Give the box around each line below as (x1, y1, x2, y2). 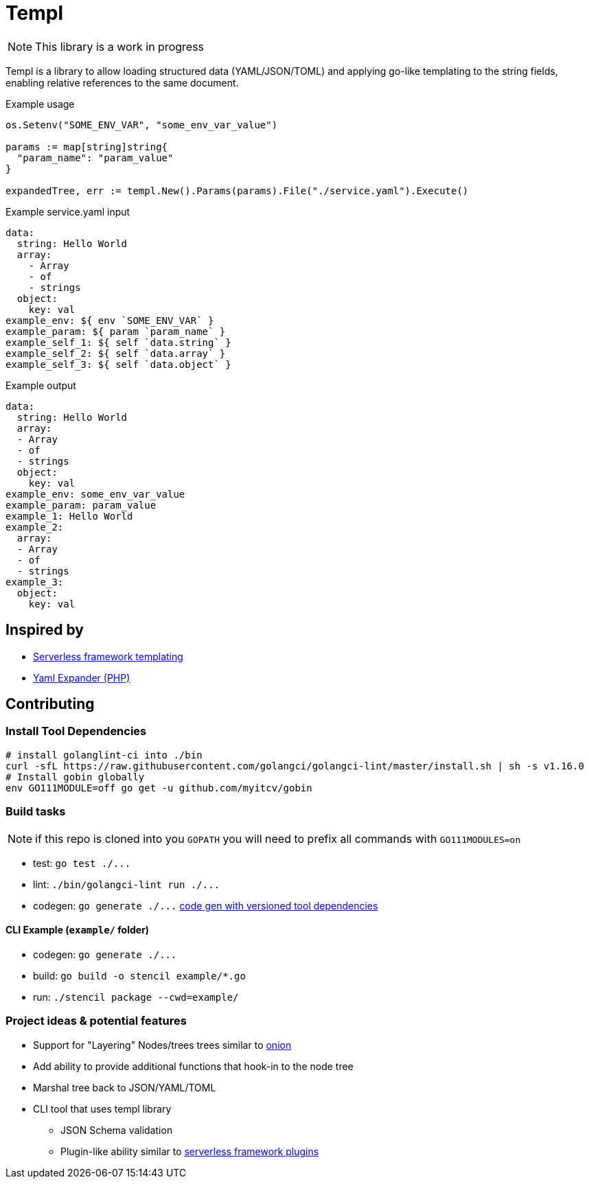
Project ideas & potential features (5, 1014, 187, 1028)
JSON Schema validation (60, 1124, 173, 1136)
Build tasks (5, 804, 66, 819)
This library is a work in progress (35, 39, 205, 54)
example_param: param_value (5, 499, 157, 511)
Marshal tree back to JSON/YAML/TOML (33, 1081, 216, 1093)
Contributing (5, 695, 95, 713)
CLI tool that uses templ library (33, 1102, 172, 1115)
